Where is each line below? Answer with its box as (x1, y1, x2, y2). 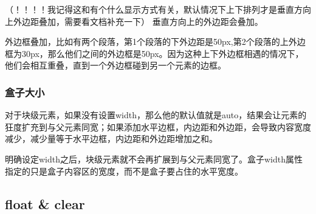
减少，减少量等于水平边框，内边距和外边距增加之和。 (5, 132, 218, 145)
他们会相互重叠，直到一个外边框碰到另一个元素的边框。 (5, 59, 226, 72)
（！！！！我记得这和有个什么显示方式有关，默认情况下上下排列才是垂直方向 (5, 3, 311, 15)
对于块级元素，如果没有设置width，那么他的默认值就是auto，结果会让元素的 (5, 109, 307, 121)
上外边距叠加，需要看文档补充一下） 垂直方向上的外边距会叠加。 (5, 15, 263, 27)
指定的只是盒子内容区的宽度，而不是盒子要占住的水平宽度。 (5, 164, 243, 177)
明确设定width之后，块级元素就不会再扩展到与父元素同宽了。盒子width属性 (5, 152, 303, 165)
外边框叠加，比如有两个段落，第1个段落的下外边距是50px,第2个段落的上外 (5, 35, 297, 48)
